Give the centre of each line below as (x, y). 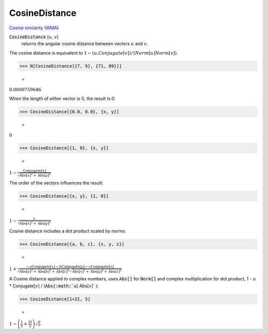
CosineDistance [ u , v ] (34, 37)
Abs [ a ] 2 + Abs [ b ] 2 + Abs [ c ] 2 (44, 271)
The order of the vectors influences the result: (56, 183)
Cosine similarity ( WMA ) (34, 28)
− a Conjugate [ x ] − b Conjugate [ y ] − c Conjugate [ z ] (70, 267)
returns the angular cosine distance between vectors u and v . (85, 44)
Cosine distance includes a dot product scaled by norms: (67, 231)
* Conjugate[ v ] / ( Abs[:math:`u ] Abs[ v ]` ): (54, 286)
